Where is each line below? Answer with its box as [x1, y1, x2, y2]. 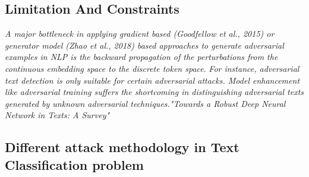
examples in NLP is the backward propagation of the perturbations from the [5, 50, 278, 63]
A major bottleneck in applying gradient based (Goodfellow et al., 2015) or [5, 27, 275, 40]
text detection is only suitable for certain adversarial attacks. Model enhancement [5, 74, 300, 86]
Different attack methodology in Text [5, 138, 239, 156]
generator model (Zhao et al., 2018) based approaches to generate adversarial [5, 39, 284, 51]
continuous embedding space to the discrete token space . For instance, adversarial [5, 62, 299, 74]
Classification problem [5, 155, 144, 173]
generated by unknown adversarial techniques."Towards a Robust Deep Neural [5, 97, 286, 109]
